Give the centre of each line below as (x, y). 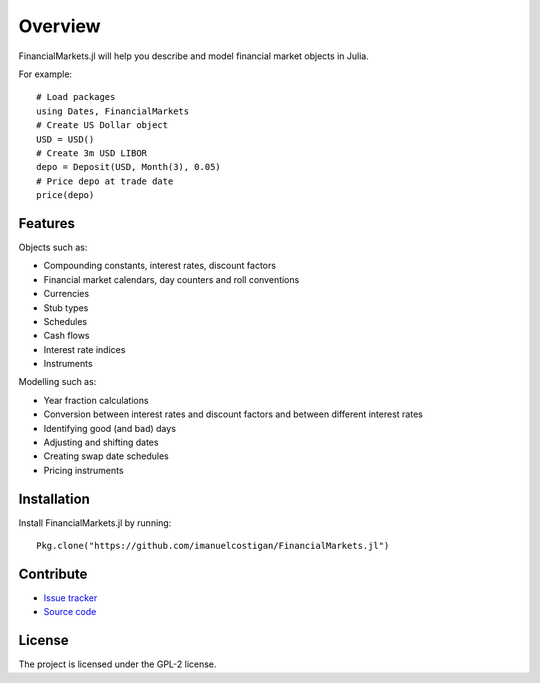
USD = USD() (65, 139)
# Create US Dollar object (102, 125)
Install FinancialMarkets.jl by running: (95, 522)
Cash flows (66, 336)
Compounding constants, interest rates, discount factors (160, 266)
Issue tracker (70, 598)
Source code (70, 612)
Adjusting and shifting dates (101, 442)
